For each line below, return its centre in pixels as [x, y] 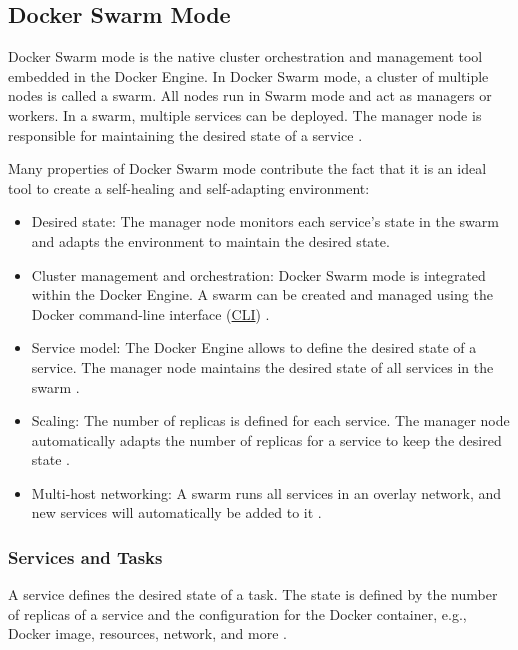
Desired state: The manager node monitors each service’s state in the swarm [265, 221]
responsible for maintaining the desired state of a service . [185, 134]
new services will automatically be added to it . [176, 512]
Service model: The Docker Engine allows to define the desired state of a [254, 347]
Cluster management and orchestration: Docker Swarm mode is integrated [258, 274]
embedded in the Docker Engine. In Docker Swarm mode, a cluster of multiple [248, 75]
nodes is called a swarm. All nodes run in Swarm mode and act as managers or [250, 95]
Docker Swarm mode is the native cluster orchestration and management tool [245, 56]
